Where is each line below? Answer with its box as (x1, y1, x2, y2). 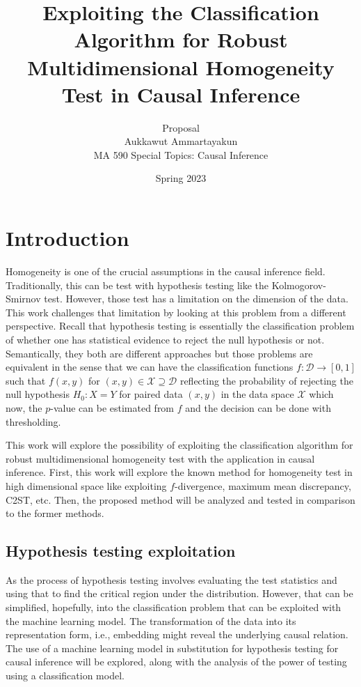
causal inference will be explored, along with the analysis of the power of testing (6, 654, 347, 669)
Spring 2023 (155, 171, 207, 185)
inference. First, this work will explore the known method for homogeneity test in (6, 465, 353, 479)
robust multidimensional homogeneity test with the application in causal (6, 451, 315, 465)
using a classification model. (6, 668, 125, 683)
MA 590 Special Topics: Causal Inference (93, 147, 268, 162)
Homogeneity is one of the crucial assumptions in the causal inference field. (6, 264, 326, 278)
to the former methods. (6, 506, 104, 520)
